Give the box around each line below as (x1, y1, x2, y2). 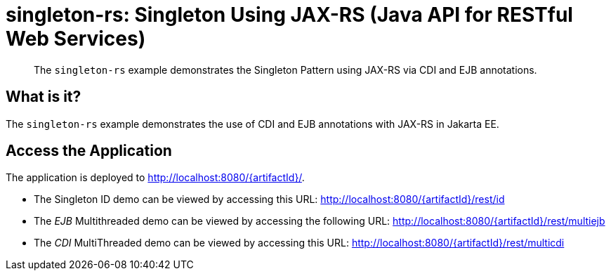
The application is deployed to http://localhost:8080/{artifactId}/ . (6, 171, 305, 184)
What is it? (6, 88, 81, 106)
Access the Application (6, 142, 172, 160)
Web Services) (6, 27, 146, 51)
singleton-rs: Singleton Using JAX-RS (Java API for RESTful (6, 3, 573, 27)
